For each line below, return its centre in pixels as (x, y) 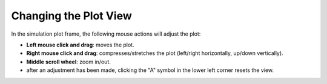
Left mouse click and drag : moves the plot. (80, 45)
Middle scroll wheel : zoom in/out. (69, 62)
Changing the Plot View (72, 16)
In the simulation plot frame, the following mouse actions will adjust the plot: (106, 34)
